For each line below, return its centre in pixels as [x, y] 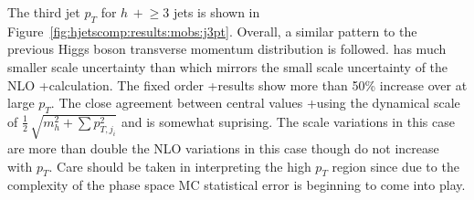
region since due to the [395, 166]
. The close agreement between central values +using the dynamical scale [255, 103]
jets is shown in [216, 12]
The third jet [44, 12]
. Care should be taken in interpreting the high [180, 166]
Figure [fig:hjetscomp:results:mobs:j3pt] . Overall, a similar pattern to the [212, 31]
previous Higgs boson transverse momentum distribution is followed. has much [227, 49]
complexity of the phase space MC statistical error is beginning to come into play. [237, 185]
